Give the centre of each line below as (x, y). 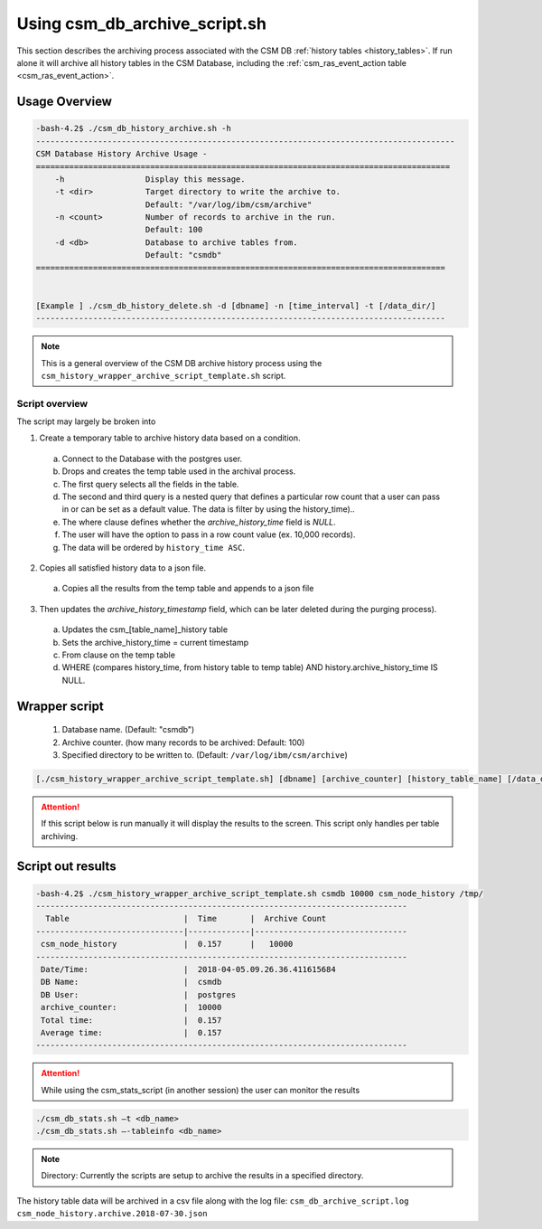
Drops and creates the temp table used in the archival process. (179, 471)
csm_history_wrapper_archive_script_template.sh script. (164, 375)
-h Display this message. (150, 179)
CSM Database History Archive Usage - (121, 154)
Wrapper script (60, 706)
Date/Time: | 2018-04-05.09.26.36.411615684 (188, 969)
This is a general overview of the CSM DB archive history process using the (182, 363)
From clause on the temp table (119, 655)
